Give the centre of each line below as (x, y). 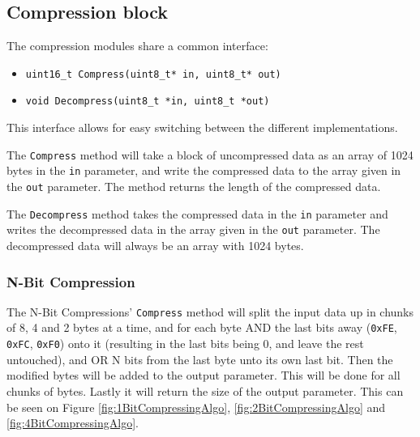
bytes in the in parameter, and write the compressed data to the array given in (204, 170)
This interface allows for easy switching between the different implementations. (202, 127)
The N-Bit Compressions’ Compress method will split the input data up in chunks (210, 311)
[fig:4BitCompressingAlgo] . (73, 423)
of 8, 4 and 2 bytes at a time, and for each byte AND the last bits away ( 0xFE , (202, 327)
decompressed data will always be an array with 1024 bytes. (155, 245)
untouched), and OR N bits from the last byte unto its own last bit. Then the (200, 359)
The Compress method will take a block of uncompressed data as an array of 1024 (210, 154)
